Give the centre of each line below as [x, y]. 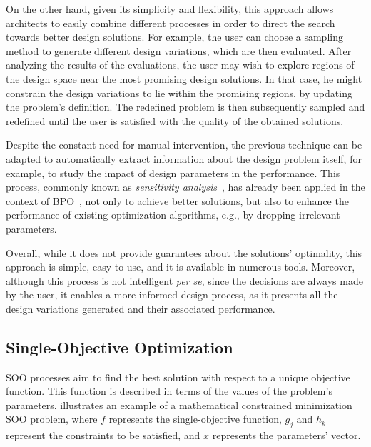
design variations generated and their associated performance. [141, 308]
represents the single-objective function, [195, 419]
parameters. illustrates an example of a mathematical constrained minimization [179, 405]
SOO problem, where [52, 419]
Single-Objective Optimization [120, 347]
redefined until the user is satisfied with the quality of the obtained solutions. [175, 120]
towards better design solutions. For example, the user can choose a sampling [174, 37]
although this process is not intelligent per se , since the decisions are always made [184, 280]
